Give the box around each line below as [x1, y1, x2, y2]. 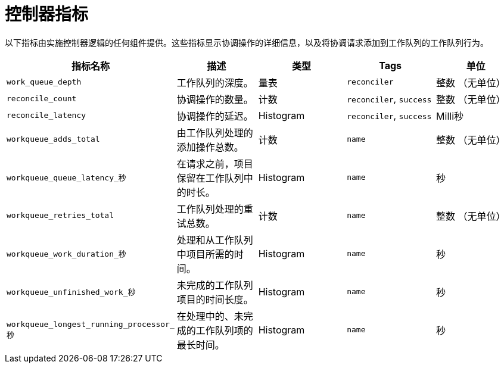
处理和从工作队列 [176, 233, 253, 246]
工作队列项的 [195, 324, 253, 336]
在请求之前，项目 [176, 157, 253, 170]
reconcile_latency [7, 111, 86, 120]
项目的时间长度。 [176, 293, 253, 305]
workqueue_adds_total [7, 135, 100, 144]
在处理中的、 [176, 310, 234, 322]
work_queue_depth [7, 77, 82, 87]
